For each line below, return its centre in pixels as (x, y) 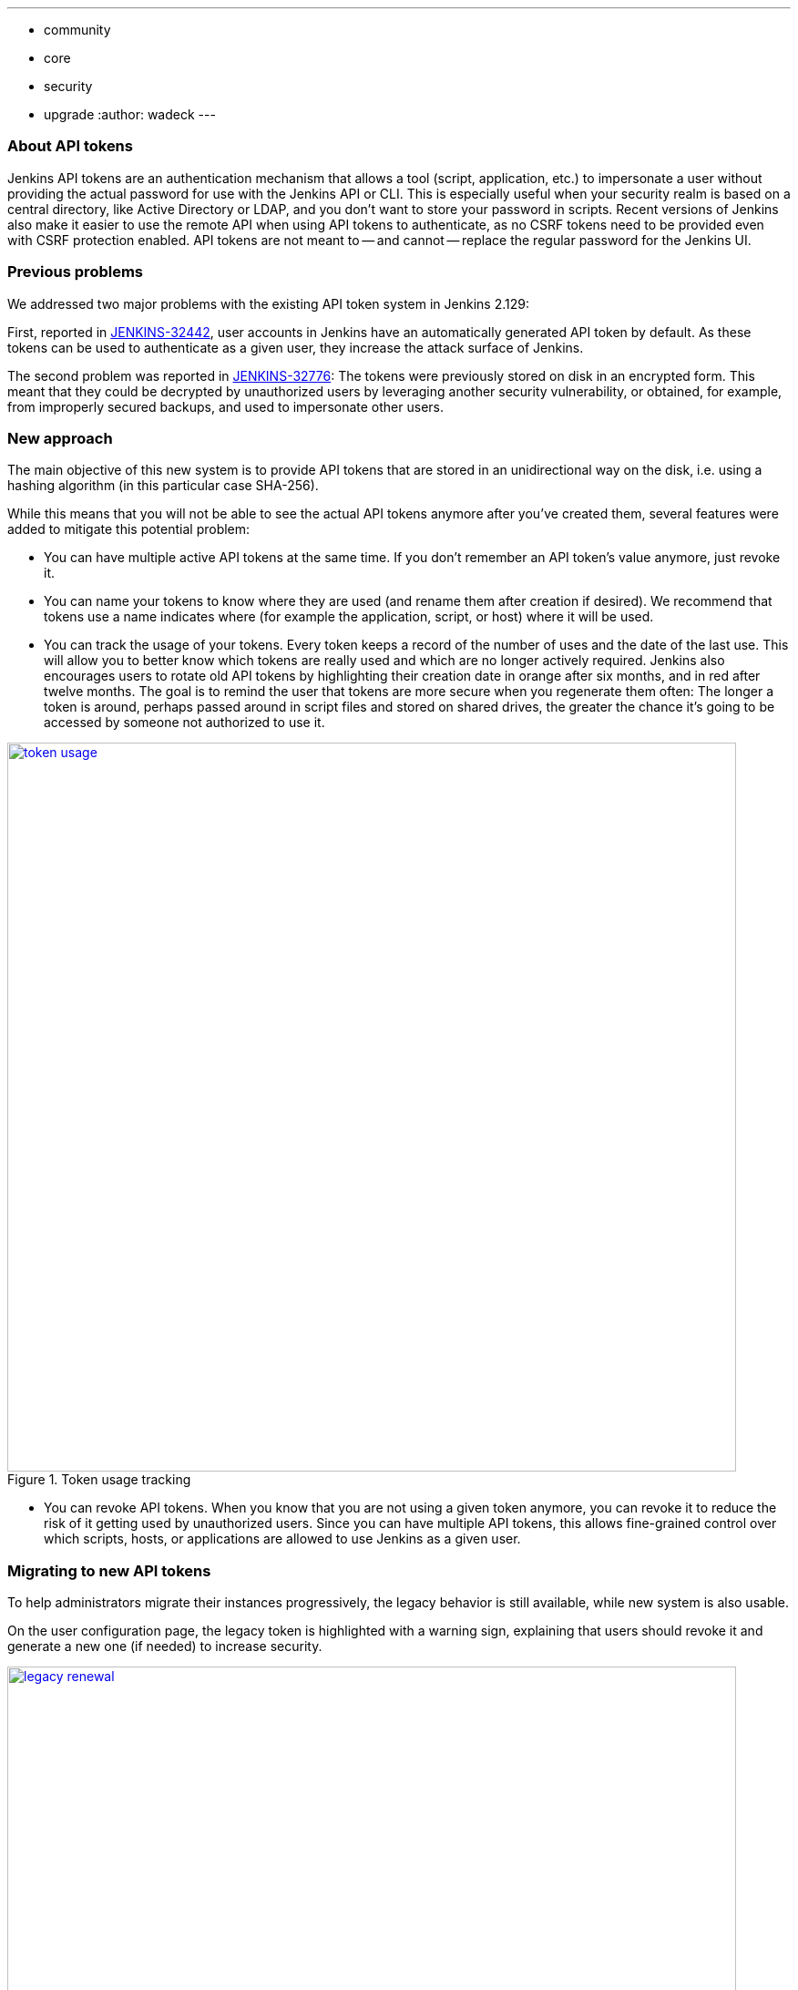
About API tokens (70, 146)
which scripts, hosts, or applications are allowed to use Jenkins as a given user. (282, 1539)
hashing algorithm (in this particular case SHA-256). (163, 486)
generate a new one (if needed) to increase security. (165, 1646)
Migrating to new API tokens (109, 1570)
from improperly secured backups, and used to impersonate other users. (225, 406)
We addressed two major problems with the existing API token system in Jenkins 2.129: (268, 303)
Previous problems (75, 272)
